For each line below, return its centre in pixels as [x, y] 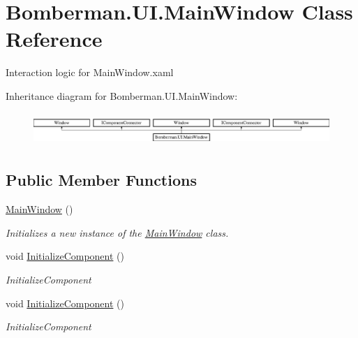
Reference [54, 39]
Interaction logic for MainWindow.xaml [90, 72]
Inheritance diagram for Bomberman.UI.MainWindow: [122, 95]
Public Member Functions [101, 180]
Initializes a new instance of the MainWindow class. [117, 232]
